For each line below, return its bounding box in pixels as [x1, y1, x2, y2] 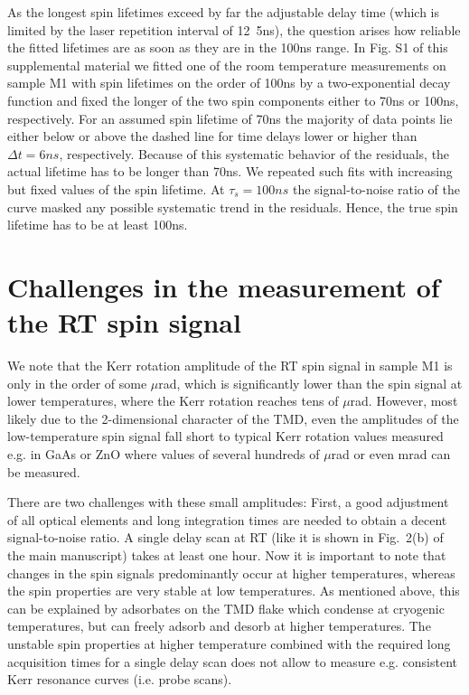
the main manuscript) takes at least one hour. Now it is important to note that [7, 545, 446, 564]
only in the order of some [7, 373, 147, 392]
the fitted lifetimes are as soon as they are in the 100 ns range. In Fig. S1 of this [7, 38, 448, 57]
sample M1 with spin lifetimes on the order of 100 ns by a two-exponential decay [7, 73, 451, 92]
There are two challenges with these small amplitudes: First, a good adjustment [7, 493, 449, 512]
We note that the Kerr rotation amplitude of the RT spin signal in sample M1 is [7, 356, 453, 375]
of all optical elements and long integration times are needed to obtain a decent [7, 510, 447, 529]
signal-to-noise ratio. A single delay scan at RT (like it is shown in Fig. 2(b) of [7, 528, 444, 547]
